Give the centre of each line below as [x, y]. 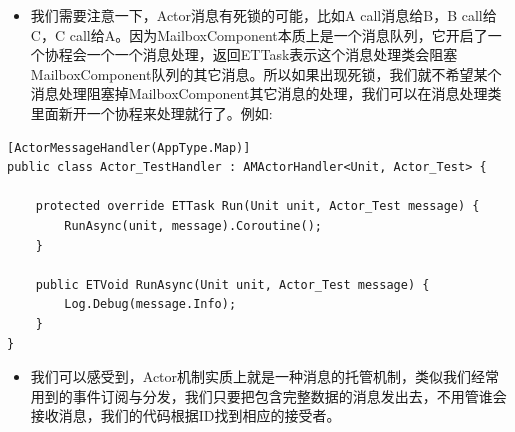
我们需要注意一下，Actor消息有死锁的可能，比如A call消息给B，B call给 [263, 15]
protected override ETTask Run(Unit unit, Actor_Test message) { [257, 206]
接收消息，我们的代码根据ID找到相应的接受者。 [185, 415]
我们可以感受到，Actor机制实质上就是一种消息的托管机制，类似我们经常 [265, 376]
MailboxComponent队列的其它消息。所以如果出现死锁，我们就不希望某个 [266, 73]
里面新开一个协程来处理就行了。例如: [151, 112]
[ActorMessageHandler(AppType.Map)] [129, 147]
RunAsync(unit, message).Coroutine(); [193, 225]
